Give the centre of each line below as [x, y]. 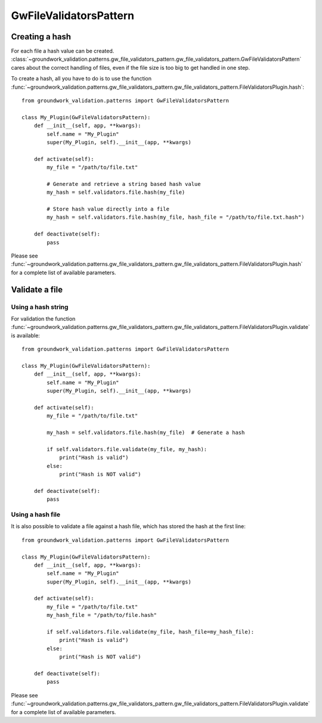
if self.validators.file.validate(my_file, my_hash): [127, 449]
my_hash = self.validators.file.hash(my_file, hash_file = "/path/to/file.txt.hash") [176, 217]
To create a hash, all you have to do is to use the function [81, 79]
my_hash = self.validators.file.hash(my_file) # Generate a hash [146, 433]
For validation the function [43, 318]
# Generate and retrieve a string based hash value [124, 184]
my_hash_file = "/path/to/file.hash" [102, 615]
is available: [25, 335]
